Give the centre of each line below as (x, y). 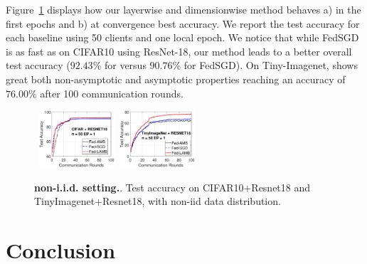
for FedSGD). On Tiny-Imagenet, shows (271, 65)
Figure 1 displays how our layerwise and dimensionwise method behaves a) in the (183, 9)
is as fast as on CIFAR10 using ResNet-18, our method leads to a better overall (179, 51)
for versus (125, 65)
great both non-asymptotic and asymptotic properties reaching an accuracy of (176, 79)
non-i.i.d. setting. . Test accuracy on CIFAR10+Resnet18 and (172, 187)
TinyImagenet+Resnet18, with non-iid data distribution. (158, 201)
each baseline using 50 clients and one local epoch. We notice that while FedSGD (182, 37)
